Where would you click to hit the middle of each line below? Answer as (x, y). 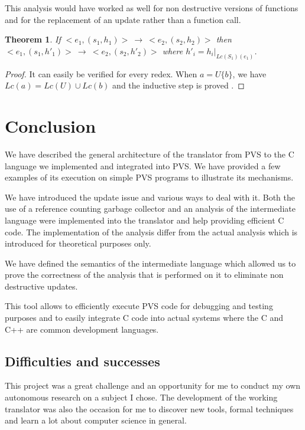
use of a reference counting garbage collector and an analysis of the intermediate (150, 209)
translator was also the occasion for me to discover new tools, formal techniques (149, 408)
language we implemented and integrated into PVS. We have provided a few (143, 165)
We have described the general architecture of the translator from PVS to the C (150, 154)
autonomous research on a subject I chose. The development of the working (141, 397)
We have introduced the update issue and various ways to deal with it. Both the (150, 197)
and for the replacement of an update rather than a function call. (123, 19)
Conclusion (51, 126)
